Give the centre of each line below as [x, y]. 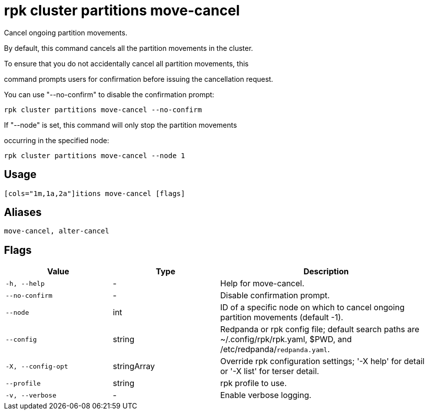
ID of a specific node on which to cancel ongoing [312, 308]
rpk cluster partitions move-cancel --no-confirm [103, 109]
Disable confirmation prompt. [275, 296]
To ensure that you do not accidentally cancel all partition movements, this [126, 63]
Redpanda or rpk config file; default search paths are [320, 329]
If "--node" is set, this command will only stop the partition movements [121, 125]
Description [326, 272]
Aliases [23, 212]
